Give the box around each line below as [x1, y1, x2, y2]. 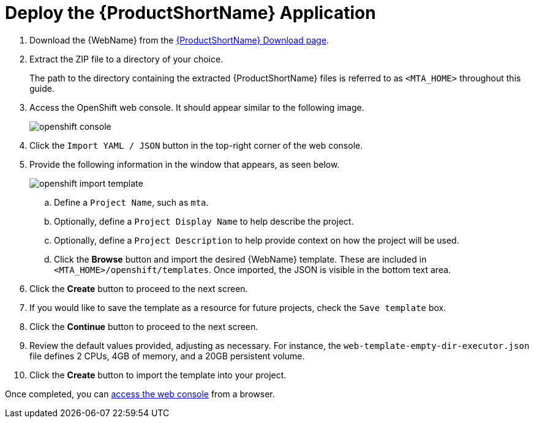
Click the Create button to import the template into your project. [29, 369, 287, 380]
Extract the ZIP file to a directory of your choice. [29, 53, 224, 64]
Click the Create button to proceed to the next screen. [29, 283, 248, 294]
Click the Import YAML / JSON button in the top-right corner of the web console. [29, 140, 363, 151]
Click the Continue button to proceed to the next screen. [29, 321, 258, 332]
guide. [29, 83, 55, 94]
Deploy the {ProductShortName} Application [5, 2, 376, 23]
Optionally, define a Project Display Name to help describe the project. [54, 215, 354, 226]
